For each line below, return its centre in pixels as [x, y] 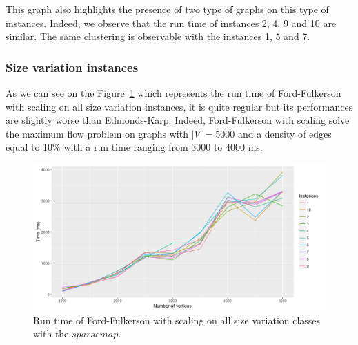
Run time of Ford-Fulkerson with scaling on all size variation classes [177, 320]
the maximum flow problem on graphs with [97, 133]
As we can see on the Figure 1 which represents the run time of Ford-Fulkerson [173, 93]
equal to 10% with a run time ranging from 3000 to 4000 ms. [134, 147]
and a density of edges [285, 133]
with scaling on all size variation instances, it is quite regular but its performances [179, 106]
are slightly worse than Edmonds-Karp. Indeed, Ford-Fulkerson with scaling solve [178, 120]
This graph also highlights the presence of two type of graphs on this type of [167, 9]
